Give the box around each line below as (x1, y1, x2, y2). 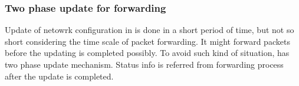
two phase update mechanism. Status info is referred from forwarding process (5, 58, 284, 70)
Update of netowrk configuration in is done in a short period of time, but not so (5, 24, 294, 36)
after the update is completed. (5, 70, 114, 82)
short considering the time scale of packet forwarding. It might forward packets (5, 35, 290, 47)
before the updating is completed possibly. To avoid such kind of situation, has (5, 47, 290, 59)
